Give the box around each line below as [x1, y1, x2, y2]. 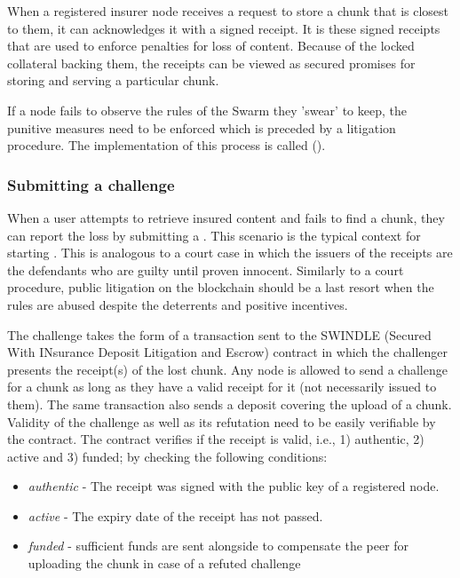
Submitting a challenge [7, 173, 175, 195]
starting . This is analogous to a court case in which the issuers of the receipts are [7, 243, 453, 262]
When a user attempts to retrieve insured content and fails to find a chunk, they [7, 208, 445, 226]
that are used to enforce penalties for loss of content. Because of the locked [7, 36, 415, 55]
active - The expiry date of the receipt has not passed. [28, 506, 323, 525]
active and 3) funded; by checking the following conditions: [7, 447, 328, 465]
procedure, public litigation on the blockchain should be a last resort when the [7, 278, 434, 297]
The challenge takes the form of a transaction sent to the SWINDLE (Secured [7, 325, 432, 344]
